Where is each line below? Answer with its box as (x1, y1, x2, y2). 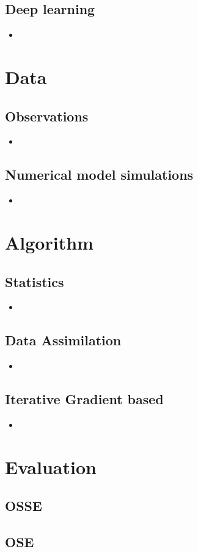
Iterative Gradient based (5, 389, 164, 408)
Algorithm (5, 229, 94, 255)
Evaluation (5, 454, 97, 479)
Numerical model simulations (5, 165, 194, 184)
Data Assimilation (5, 331, 122, 350)
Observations (5, 106, 89, 125)
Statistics (5, 272, 64, 291)
